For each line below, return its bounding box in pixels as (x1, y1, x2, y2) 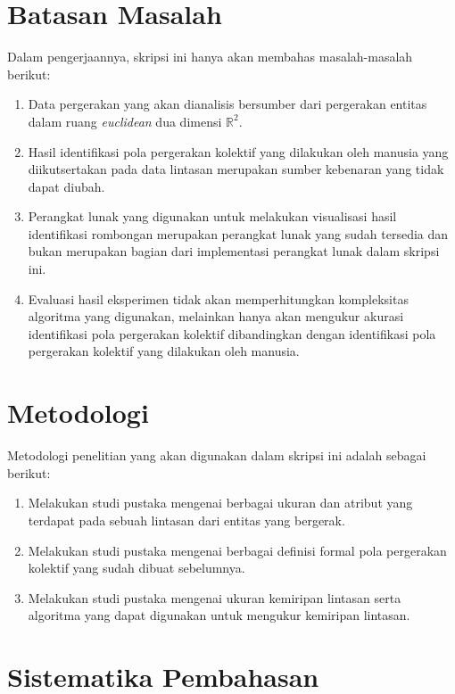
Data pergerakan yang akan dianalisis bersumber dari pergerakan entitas (28, 95, 427, 113)
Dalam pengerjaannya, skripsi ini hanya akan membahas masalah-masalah (7, 47, 413, 66)
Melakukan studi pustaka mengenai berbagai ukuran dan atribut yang (28, 493, 413, 512)
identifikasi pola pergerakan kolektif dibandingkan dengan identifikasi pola (28, 324, 436, 343)
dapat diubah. (28, 177, 105, 195)
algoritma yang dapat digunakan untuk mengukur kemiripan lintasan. (28, 606, 410, 624)
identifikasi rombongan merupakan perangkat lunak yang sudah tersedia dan (28, 224, 449, 243)
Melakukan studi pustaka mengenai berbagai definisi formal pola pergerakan (28, 541, 447, 559)
